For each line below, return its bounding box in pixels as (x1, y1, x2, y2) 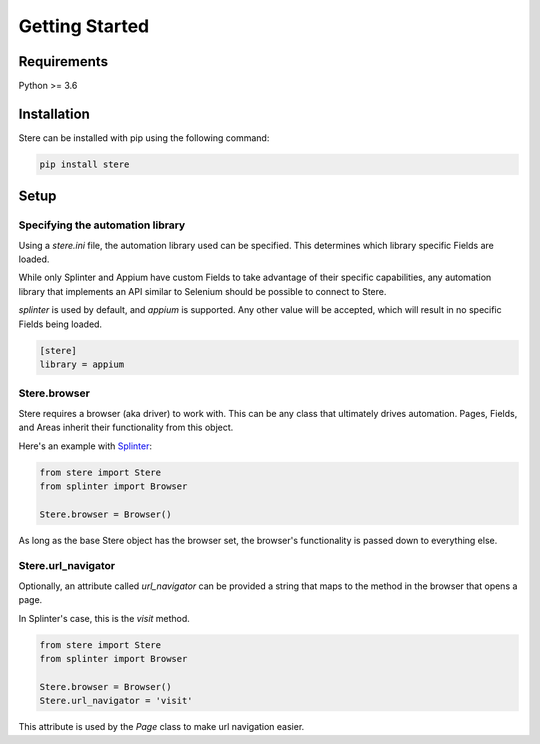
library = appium (39, 359, 125, 370)
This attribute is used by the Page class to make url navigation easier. (18, 721, 305, 733)
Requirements (18, 53, 109, 70)
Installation (18, 105, 90, 122)
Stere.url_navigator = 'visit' (39, 695, 194, 707)
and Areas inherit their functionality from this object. (18, 421, 234, 434)
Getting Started (18, 15, 150, 37)
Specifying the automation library (18, 218, 186, 232)
